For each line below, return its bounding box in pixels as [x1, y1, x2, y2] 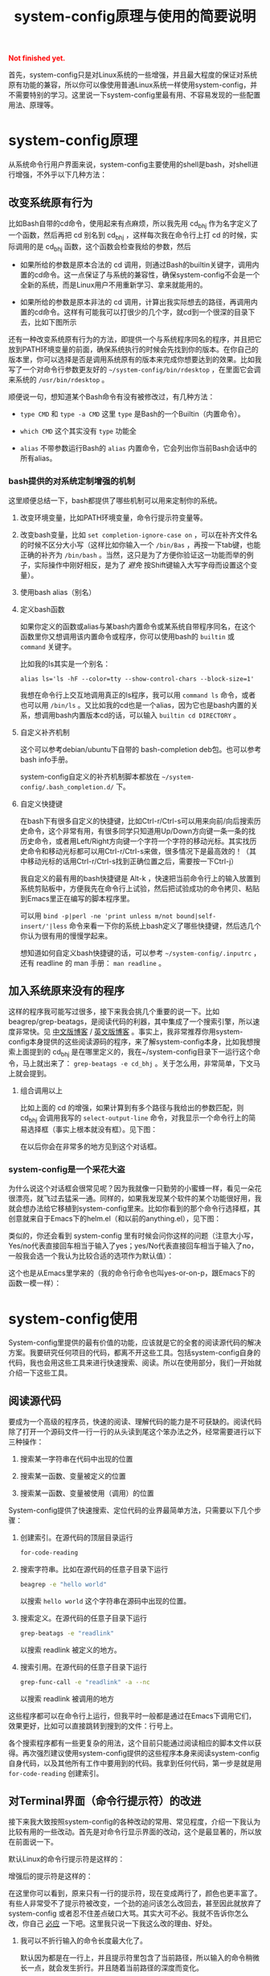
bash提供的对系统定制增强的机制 [8, 476, 135, 487]
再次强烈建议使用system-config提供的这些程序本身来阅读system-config [22, 1748, 260, 1758]
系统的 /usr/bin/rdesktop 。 [14, 375, 109, 385]
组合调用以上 [19, 1086, 63, 1096]
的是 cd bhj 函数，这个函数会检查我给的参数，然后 [29, 241, 191, 253]
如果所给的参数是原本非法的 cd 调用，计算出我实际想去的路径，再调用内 [19, 297, 259, 307]
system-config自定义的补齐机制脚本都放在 [19, 772, 161, 781]
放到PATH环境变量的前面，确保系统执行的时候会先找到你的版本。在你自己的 [8, 344, 259, 355]
